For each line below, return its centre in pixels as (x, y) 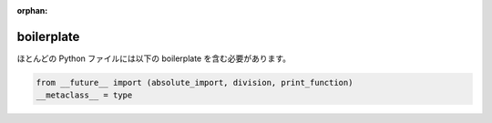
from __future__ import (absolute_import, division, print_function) (195, 82)
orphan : (32, 10)
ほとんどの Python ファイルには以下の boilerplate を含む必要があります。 (154, 58)
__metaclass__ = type (84, 95)
